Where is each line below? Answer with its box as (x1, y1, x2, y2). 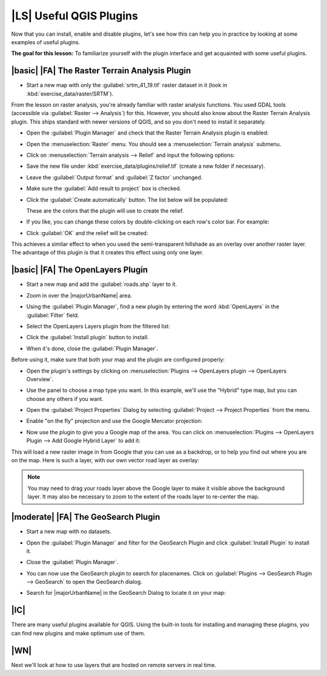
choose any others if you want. (26, 395, 104, 402)
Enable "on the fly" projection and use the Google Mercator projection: (26, 417, 203, 425)
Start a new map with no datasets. (26, 528, 112, 535)
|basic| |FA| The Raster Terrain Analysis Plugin (11, 65, 191, 76)
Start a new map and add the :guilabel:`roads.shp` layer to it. (26, 280, 177, 288)
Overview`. (26, 376, 54, 383)
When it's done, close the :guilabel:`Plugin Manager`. (26, 345, 159, 352)
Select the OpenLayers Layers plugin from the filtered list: (26, 322, 171, 330)
